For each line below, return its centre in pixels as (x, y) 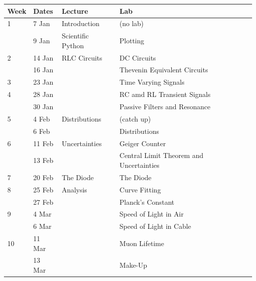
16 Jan (43, 70)
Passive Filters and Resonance (165, 106)
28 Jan (43, 94)
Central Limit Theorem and (161, 155)
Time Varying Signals (152, 82)
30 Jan (43, 106)
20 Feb (43, 177)
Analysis (74, 189)
